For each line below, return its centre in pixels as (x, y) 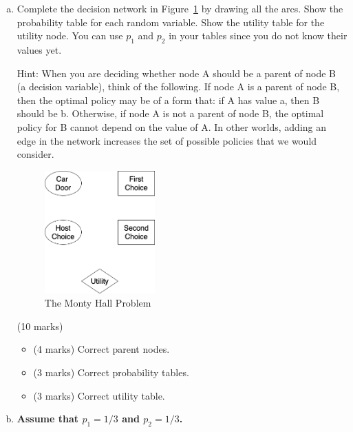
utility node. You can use (70, 35)
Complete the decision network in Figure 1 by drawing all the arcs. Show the (180, 8)
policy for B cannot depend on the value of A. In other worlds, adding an (171, 126)
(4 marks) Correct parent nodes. (101, 349)
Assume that (48, 419)
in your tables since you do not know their (258, 35)
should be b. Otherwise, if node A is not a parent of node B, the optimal (170, 113)
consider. (35, 154)
